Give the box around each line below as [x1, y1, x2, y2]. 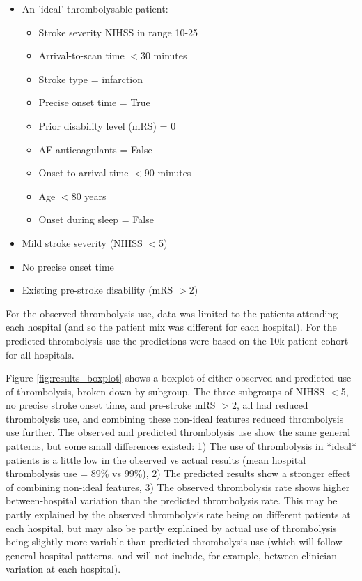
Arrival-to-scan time [38, 48, 125, 63]
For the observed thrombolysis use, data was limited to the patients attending [6, 305, 338, 320]
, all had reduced [236, 398, 308, 412]
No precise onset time [22, 259, 114, 273]
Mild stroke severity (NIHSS [22, 235, 143, 250]
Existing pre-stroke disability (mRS [22, 282, 173, 297]
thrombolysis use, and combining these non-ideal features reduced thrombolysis [6, 411, 344, 425]
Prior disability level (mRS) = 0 [38, 118, 176, 133]
